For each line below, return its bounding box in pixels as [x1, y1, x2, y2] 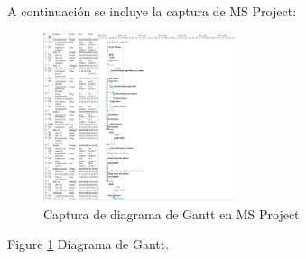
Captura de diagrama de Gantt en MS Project [43, 204, 300, 223]
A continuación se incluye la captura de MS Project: [7, 2, 297, 20]
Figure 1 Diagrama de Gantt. [7, 235, 170, 254]
